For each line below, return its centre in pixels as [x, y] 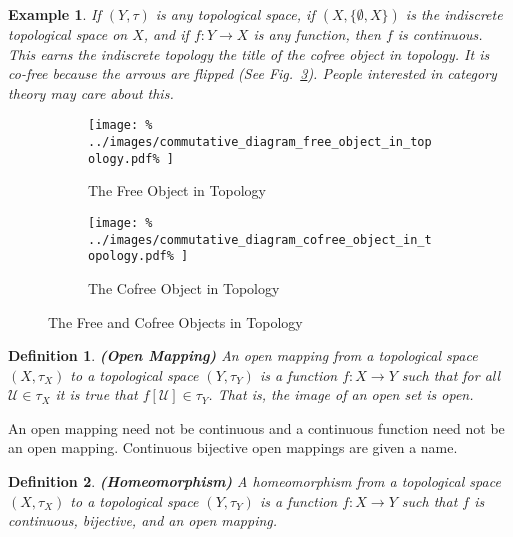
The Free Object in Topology [177, 190]
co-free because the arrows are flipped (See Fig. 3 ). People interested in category [252, 73]
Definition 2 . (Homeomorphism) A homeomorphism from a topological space [254, 481]
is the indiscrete [454, 14]
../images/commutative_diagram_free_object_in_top [260, 142]
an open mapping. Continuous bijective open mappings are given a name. [233, 447]
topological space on [68, 34]
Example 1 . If [54, 14]
